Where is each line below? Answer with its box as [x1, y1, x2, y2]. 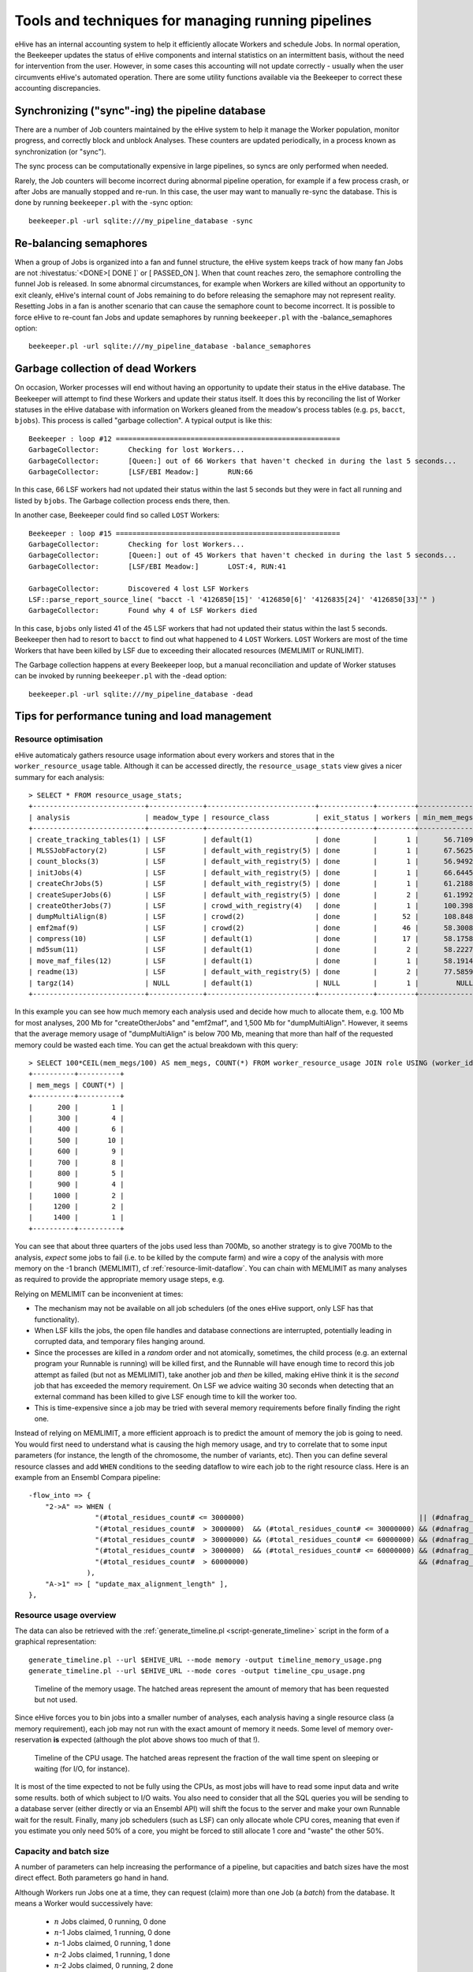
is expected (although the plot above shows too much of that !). [53, 1735, 260, 1745]
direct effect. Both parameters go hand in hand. [14, 1873, 169, 1883]
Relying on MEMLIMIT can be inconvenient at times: [14, 1289, 184, 1298]
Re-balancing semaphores [14, 237, 147, 250]
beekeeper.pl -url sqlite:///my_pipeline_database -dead [28, 689, 254, 698]
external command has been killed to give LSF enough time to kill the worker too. [34, 1392, 297, 1402]
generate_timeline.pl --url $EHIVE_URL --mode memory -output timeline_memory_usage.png [28, 1655, 382, 1664]
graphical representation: [14, 1637, 97, 1646]
